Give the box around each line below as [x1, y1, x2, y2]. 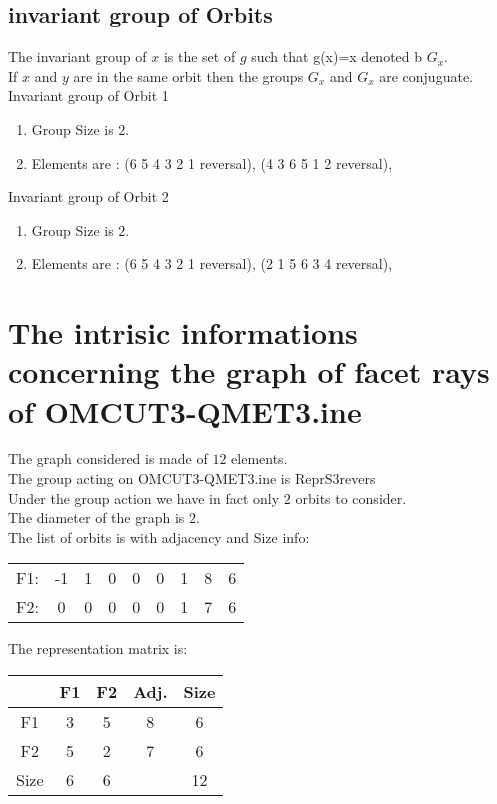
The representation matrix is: [8, 638, 188, 659]
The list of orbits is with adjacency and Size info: [8, 526, 310, 547]
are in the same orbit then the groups [73, 65, 304, 86]
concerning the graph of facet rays [8, 351, 490, 392]
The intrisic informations [8, 312, 358, 353]
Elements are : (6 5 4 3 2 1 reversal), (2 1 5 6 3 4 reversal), [31, 253, 393, 274]
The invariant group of [8, 46, 147, 67]
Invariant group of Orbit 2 [8, 186, 169, 207]
